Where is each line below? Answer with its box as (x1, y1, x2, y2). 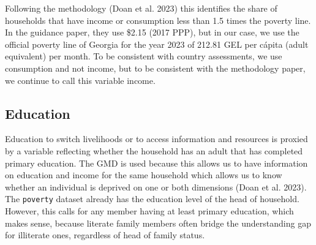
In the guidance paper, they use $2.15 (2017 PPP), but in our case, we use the (5, 26, 299, 39)
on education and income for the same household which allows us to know (5, 168, 282, 181)
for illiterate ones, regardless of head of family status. (5, 228, 205, 241)
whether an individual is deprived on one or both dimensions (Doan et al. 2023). (5, 180, 307, 193)
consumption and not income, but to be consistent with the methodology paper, (5, 61, 306, 74)
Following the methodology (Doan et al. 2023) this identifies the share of (5, 2, 277, 14)
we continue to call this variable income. (5, 73, 156, 86)
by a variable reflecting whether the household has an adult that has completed (5, 144, 303, 157)
